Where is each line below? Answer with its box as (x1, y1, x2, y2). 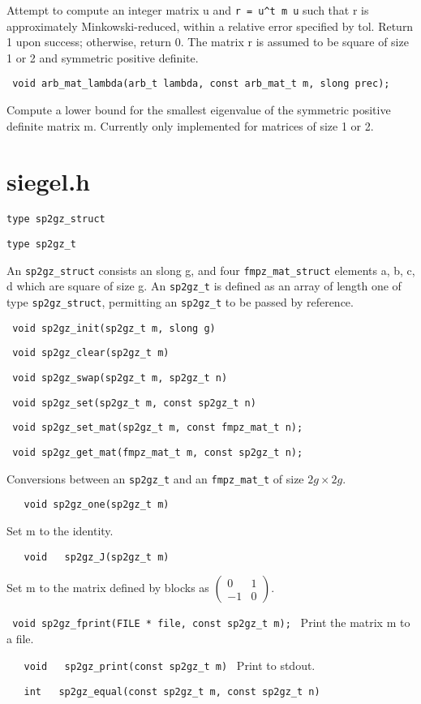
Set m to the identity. (6, 522, 114, 539)
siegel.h (6, 165, 91, 198)
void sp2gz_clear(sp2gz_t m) (12, 347, 170, 359)
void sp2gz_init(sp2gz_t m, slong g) (12, 322, 216, 334)
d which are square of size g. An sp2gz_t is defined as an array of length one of (6, 277, 402, 294)
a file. (6, 629, 34, 646)
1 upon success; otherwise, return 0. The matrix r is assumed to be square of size (6, 33, 409, 50)
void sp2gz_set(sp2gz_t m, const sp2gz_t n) (12, 397, 256, 409)
